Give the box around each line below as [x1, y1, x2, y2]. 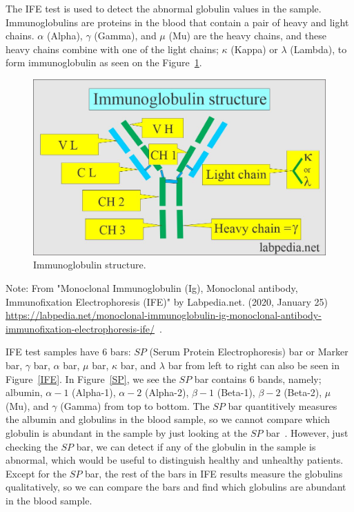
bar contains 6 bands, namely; [194, 371, 322, 386]
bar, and [120, 357, 157, 372]
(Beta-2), [284, 385, 322, 400]
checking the [6, 439, 58, 453]
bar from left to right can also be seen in [168, 357, 340, 372]
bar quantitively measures [228, 398, 337, 413]
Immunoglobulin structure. [33, 257, 146, 272]
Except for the [6, 466, 67, 480]
